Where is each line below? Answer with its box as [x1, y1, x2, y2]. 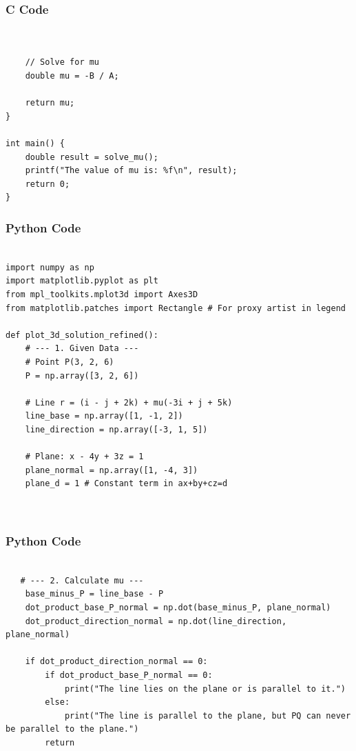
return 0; [25, 179, 70, 189]
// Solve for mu [25, 57, 100, 68]
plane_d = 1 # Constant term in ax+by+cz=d [25, 479, 228, 489]
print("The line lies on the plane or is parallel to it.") [64, 683, 346, 694]
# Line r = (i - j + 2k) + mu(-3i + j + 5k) [25, 397, 233, 408]
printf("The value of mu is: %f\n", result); [25, 166, 238, 176]
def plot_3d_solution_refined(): [6, 330, 158, 340]
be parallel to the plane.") [6, 724, 139, 734]
